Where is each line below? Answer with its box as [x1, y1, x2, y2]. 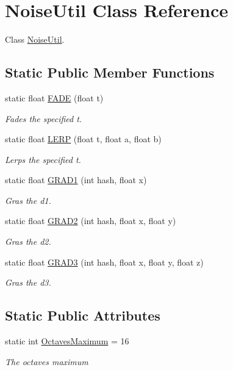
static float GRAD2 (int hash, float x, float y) [5, 214, 176, 227]
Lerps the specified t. [5, 153, 81, 165]
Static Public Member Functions [5, 63, 215, 82]
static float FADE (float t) [5, 91, 104, 104]
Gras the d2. [5, 235, 51, 248]
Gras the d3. [5, 276, 51, 289]
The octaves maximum [5, 355, 88, 368]
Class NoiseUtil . [5, 33, 65, 46]
